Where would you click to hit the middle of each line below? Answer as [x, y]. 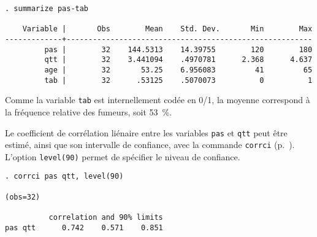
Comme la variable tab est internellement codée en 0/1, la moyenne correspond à [158, 100]
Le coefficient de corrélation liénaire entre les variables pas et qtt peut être [146, 132]
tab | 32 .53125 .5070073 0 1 [178, 80]
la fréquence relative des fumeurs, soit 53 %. [89, 111]
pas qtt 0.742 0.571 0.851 [84, 227]
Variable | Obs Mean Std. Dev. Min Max [167, 29]
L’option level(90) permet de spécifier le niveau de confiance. [123, 156]
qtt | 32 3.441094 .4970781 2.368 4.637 [178, 60]
